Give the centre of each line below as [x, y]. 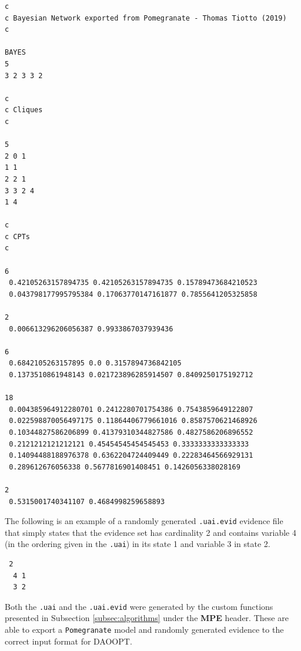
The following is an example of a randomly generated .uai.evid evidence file [144, 521]
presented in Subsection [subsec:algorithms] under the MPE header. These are [147, 618]
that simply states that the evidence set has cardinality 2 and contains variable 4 [150, 532]
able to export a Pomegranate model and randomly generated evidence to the [144, 630]
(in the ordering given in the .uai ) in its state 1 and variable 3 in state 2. [138, 544]
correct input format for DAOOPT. [68, 641]
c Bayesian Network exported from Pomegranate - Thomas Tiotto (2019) [146, 18]
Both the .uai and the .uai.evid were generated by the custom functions [139, 606]
